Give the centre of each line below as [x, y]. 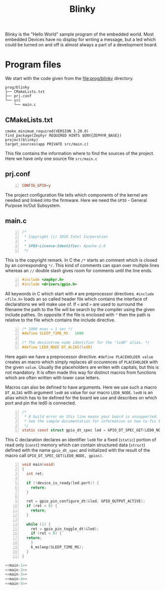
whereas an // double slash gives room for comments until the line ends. [79, 271]
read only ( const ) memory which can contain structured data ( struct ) [75, 445]
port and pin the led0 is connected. [41, 403]
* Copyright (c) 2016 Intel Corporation [66, 237]
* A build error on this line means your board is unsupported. [91, 416]
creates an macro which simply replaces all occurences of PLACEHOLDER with [82, 362]
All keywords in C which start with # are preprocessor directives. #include [80, 294]
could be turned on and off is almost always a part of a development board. [82, 45]
